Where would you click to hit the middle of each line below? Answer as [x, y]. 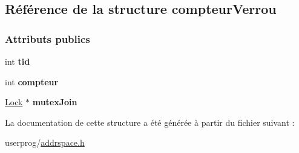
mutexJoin [55, 102]
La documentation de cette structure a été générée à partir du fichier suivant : [150, 122]
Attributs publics [48, 38]
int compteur [32, 81]
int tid [18, 61]
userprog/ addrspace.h [45, 142]
